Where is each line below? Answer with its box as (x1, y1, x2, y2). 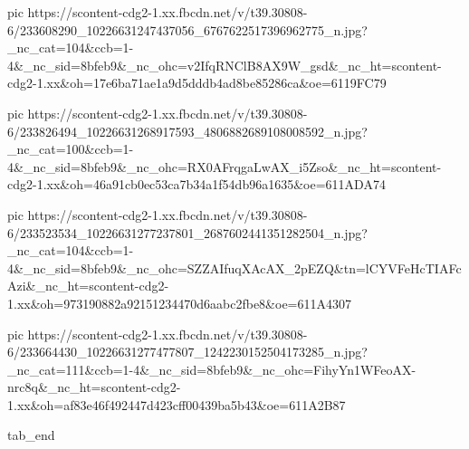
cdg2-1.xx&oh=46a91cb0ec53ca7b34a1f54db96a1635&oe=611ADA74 (7, 175, 386, 194)
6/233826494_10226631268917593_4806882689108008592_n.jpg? (7, 121, 368, 140)
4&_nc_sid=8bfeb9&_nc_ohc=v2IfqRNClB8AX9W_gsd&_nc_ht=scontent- (7, 55, 442, 74)
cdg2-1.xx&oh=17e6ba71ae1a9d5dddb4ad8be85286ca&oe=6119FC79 (7, 73, 387, 92)
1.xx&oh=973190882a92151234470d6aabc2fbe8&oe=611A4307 (7, 293, 351, 312)
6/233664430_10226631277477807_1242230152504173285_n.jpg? (7, 342, 368, 361)
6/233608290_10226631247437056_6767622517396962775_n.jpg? (7, 20, 368, 39)
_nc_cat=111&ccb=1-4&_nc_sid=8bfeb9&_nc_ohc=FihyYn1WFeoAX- (7, 359, 416, 378)
